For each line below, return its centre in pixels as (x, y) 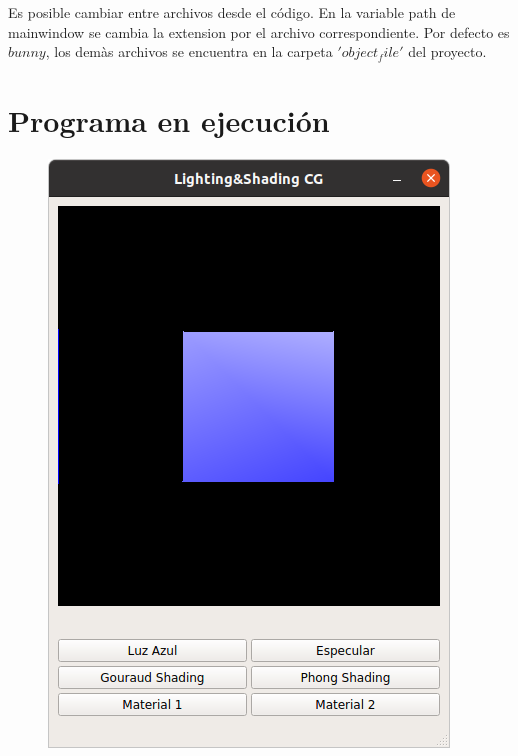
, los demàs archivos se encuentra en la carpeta (189, 51)
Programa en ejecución (169, 119)
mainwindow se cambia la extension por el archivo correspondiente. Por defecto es (259, 31)
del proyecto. (447, 51)
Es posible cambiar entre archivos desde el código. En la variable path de (232, 12)
